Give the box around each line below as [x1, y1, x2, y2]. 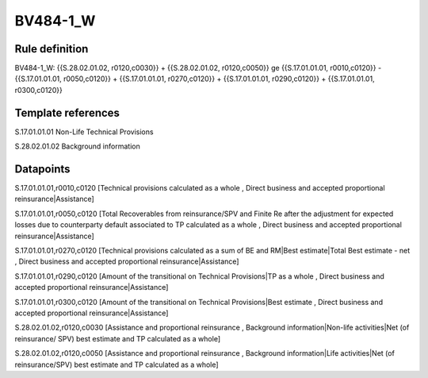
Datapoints [14, 162, 71, 175]
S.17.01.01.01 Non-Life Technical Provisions [14, 127, 154, 137]
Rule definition [14, 42, 89, 56]
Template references [14, 106, 120, 119]
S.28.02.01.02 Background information [14, 141, 140, 151]
